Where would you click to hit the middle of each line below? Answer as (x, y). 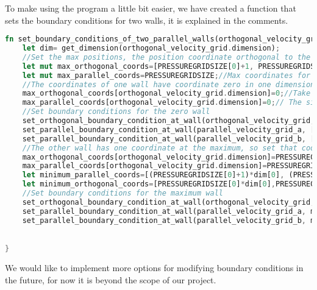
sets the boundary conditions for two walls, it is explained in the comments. (147, 20)
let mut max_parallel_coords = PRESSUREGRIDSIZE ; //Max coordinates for (166, 75)
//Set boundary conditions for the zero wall (116, 112)
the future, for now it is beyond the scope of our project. (111, 279)
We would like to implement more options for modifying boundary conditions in (154, 267)
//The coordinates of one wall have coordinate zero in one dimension (169, 84)
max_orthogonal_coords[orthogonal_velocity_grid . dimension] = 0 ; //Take (166, 94)
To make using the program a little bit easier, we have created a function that (151, 8)
